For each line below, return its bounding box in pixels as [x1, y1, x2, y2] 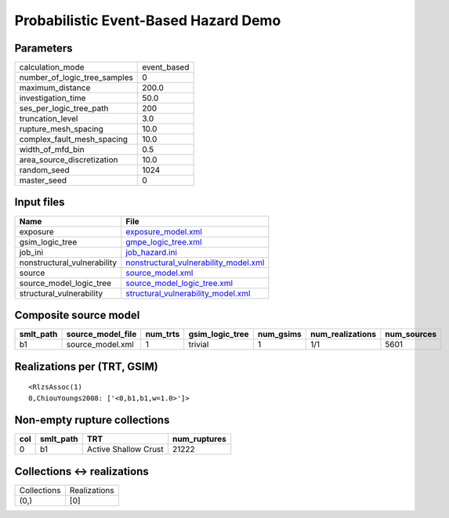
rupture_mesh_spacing [19, 124, 103, 135]
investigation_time [19, 92, 86, 103]
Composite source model [14, 309, 140, 321]
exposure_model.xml [125, 226, 203, 237]
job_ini [19, 247, 44, 258]
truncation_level [19, 114, 78, 125]
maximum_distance [19, 82, 91, 93]
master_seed [19, 175, 67, 186]
